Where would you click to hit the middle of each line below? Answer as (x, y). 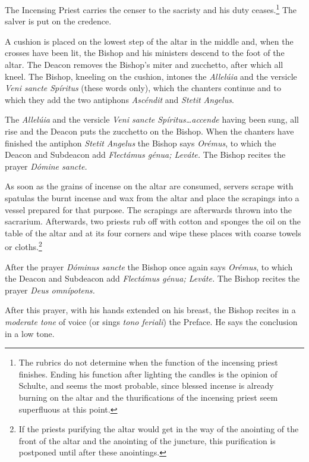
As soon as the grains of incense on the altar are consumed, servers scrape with (149, 186)
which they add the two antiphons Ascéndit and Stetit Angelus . (119, 99)
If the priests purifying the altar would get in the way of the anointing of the (159, 429)
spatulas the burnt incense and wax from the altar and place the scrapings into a (152, 197)
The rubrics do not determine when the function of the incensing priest (148, 362)
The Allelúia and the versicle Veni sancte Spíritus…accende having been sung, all (152, 119)
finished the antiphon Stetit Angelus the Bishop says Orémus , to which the (141, 143)
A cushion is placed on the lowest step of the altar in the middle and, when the (149, 41)
